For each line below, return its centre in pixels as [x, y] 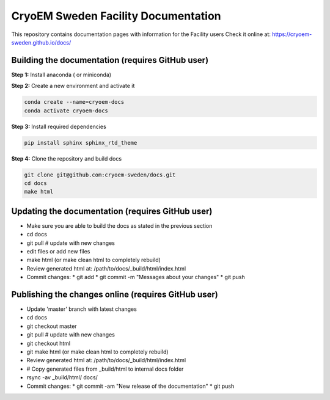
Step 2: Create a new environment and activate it [73, 86]
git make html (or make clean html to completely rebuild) [97, 352]
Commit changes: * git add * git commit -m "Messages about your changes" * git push [136, 277]
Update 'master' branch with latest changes [82, 309]
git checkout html [49, 343]
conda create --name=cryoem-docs [74, 102]
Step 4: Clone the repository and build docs [67, 158]
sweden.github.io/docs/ [41, 42]
